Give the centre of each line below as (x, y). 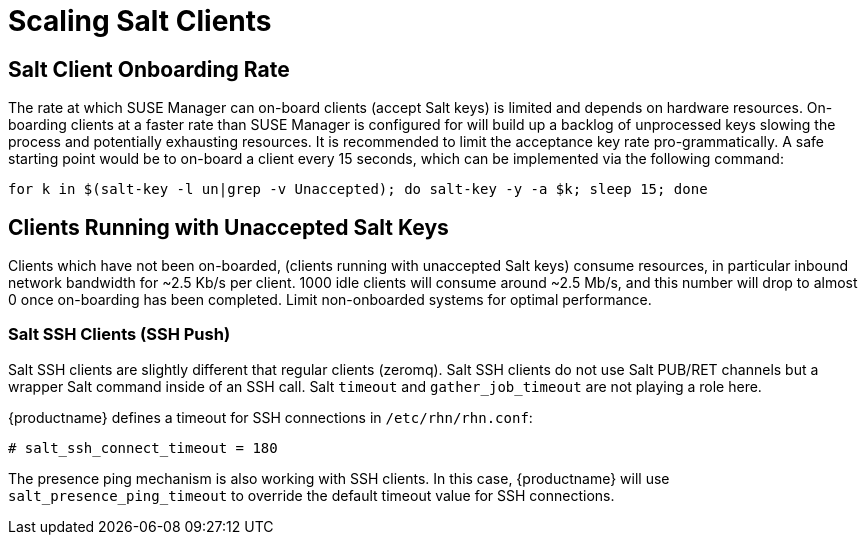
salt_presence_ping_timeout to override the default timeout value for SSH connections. (311, 495)
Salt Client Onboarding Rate (149, 69)
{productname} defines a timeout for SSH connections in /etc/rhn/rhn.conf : (270, 417)
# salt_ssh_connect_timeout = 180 (143, 447)
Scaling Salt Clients (140, 21)
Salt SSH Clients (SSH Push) (119, 334)
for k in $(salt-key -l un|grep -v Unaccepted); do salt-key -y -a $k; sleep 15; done (358, 189)
